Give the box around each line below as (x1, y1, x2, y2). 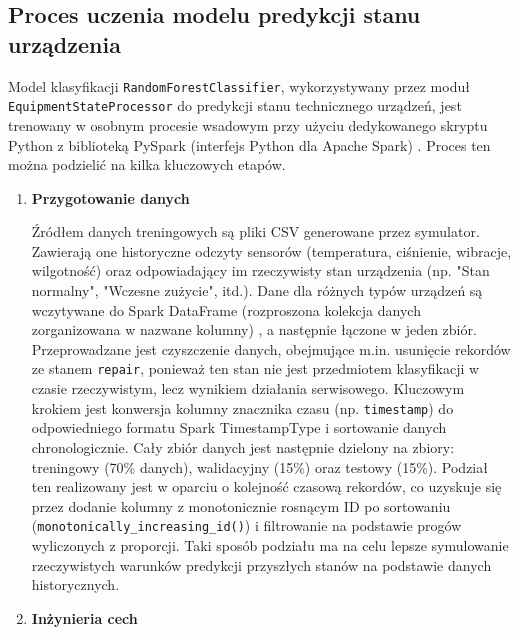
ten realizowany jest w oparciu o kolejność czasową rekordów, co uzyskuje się (31, 476, 502, 497)
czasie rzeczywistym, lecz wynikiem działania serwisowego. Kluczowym (31, 378, 465, 399)
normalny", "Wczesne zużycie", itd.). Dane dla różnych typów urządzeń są (31, 280, 483, 301)
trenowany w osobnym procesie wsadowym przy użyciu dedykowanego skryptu (8, 114, 488, 135)
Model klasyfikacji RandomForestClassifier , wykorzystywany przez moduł (8, 75, 470, 96)
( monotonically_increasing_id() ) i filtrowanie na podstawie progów (31, 515, 462, 536)
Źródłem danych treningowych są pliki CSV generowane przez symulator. (31, 221, 480, 242)
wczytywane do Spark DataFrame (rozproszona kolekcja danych (31, 299, 421, 320)
